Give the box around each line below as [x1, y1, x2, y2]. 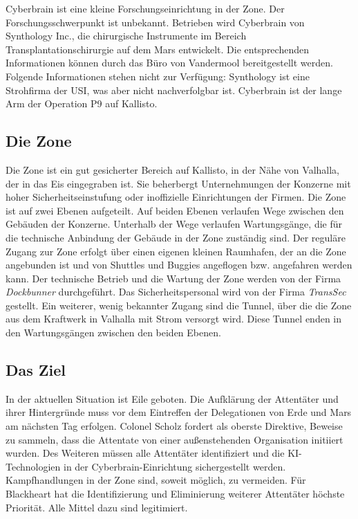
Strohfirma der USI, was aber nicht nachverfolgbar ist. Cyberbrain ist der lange [6, 82, 342, 97]
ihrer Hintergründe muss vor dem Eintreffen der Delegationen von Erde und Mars [6, 405, 352, 419]
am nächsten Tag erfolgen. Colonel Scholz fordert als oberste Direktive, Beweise [6, 419, 343, 433]
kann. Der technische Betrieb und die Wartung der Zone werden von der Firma [6, 271, 341, 285]
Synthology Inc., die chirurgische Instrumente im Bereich [6, 28, 247, 43]
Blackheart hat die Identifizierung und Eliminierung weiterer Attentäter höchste [6, 486, 345, 501]
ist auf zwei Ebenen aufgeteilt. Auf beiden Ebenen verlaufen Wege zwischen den [6, 203, 344, 217]
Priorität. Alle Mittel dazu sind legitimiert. [6, 500, 188, 514]
